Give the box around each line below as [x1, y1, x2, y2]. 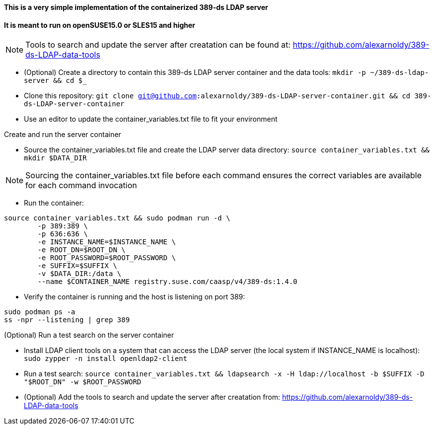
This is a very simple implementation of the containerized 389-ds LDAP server [4, 3, 268, 11]
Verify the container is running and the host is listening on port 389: [24, 292, 245, 301]
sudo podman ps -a [4, 308, 76, 316]
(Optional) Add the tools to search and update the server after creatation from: [24, 393, 280, 402]
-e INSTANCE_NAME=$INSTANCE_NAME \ [37, 238, 176, 246]
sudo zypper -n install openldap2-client [24, 355, 187, 363]
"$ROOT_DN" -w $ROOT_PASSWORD [24, 378, 142, 386]
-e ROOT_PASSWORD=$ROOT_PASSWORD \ [37, 254, 176, 262]
